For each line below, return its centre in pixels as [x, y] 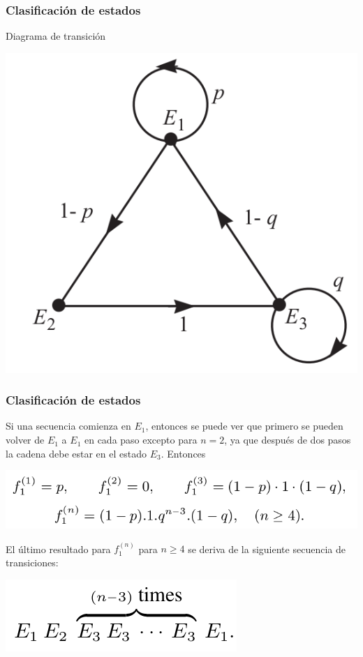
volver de [25, 440]
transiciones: [32, 562]
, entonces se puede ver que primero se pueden [244, 426]
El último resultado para [58, 549]
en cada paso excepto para [141, 440]
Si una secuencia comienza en [68, 426]
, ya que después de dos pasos [288, 440]
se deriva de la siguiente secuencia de [267, 549]
